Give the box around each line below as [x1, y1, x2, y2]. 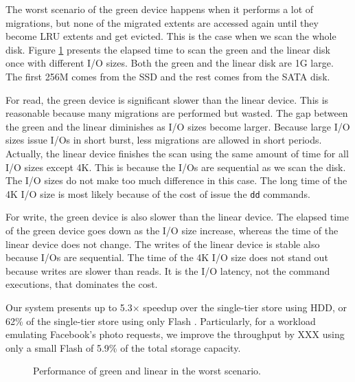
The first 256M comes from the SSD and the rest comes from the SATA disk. [5, 69, 330, 83]
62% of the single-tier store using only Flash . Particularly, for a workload [5, 313, 316, 328]
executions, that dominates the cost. [5, 277, 158, 291]
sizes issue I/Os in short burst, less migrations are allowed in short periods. [5, 133, 322, 147]
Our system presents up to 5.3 [5, 300, 133, 314]
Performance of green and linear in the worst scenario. [33, 363, 261, 378]
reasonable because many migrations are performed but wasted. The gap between [5, 106, 348, 120]
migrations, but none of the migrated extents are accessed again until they [5, 15, 319, 30]
